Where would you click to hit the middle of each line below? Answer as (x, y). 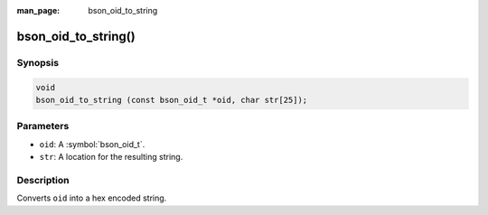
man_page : (38, 10)
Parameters (43, 126)
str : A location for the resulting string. (111, 157)
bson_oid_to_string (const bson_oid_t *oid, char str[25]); (172, 100)
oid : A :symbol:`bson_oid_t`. (92, 144)
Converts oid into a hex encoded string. (92, 198)
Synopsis (38, 62)
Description (43, 180)
